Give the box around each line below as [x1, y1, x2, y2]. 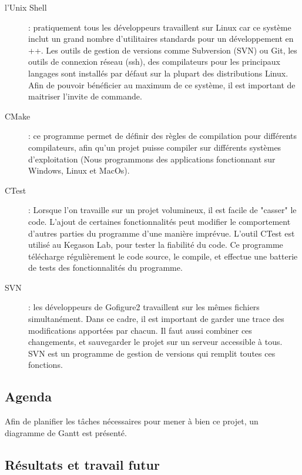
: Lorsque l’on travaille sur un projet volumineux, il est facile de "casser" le [28, 204, 297, 216]
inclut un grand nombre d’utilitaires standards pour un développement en [28, 32, 294, 45]
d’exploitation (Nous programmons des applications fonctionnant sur [28, 152, 276, 165]
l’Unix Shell [5, 1, 47, 13]
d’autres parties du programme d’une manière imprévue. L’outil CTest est [28, 227, 295, 239]
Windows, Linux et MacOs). [28, 164, 130, 177]
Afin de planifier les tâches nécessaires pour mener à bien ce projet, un [5, 415, 259, 427]
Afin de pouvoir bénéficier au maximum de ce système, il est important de [28, 78, 296, 91]
